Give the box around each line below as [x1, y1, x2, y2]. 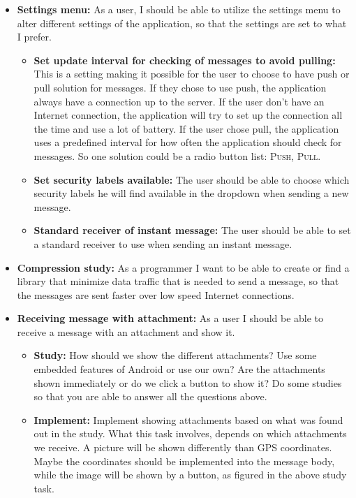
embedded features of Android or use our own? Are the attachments [34, 362, 325, 376]
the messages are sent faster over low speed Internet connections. [17, 287, 295, 302]
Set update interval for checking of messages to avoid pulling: [34, 52, 336, 67]
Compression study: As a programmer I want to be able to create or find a [17, 260, 350, 274]
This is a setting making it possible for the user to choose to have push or [34, 66, 350, 81]
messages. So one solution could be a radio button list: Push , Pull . [34, 148, 321, 163]
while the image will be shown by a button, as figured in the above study [34, 467, 347, 482]
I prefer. [17, 29, 52, 44]
